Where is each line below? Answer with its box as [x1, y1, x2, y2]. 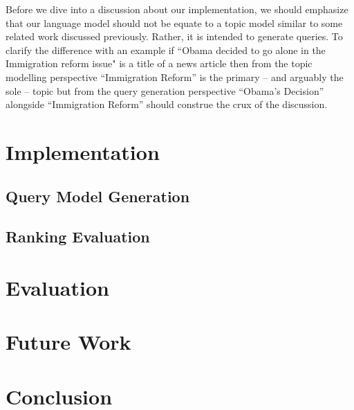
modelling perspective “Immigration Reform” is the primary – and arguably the [6, 69, 344, 84]
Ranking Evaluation [6, 226, 150, 247]
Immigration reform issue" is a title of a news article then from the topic [6, 56, 313, 71]
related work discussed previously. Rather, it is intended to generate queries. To [6, 29, 343, 44]
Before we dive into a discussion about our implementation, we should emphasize [6, 2, 348, 16]
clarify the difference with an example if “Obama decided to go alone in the [6, 42, 326, 57]
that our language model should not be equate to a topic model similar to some [6, 15, 343, 30]
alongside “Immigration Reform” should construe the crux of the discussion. [6, 97, 328, 112]
